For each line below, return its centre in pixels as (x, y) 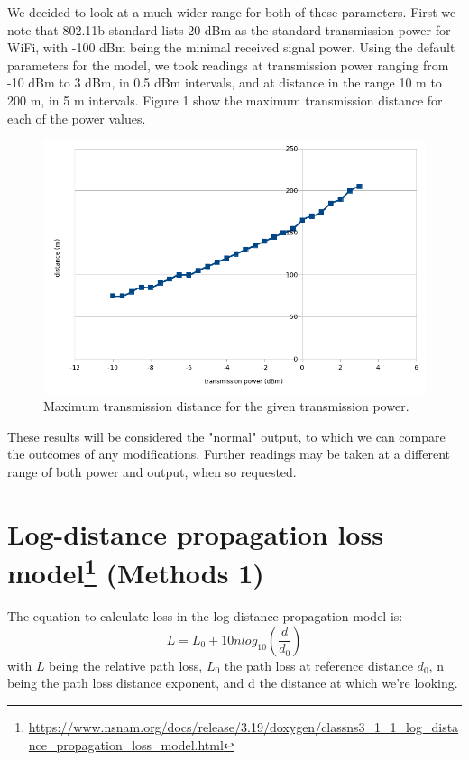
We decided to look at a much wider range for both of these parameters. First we (232, 12)
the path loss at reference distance (318, 665)
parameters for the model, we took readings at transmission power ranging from (228, 64)
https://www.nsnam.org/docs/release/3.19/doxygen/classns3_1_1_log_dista (244, 726)
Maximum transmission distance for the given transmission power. (226, 406)
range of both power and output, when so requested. (152, 471)
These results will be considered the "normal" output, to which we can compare (226, 436)
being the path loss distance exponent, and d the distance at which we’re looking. (233, 683)
